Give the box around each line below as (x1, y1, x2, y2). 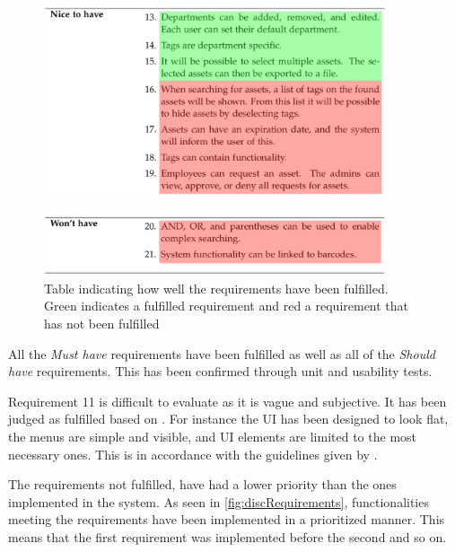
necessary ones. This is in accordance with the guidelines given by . (8, 444, 378, 463)
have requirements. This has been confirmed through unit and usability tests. (8, 362, 433, 381)
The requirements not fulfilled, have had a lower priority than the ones (8, 475, 397, 494)
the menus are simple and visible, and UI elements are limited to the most (8, 426, 417, 445)
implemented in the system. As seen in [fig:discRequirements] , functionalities (8, 492, 429, 511)
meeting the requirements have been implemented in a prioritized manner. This (8, 510, 445, 529)
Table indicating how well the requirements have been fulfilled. (44, 278, 389, 297)
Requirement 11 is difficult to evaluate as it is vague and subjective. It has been (8, 391, 447, 410)
